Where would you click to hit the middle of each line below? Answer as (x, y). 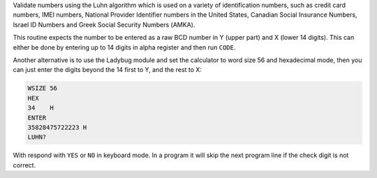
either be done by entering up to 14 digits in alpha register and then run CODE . (124, 47)
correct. (24, 165)
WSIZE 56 (43, 88)
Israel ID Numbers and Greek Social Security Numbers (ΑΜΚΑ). (104, 24)
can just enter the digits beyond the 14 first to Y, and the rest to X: (108, 70)
